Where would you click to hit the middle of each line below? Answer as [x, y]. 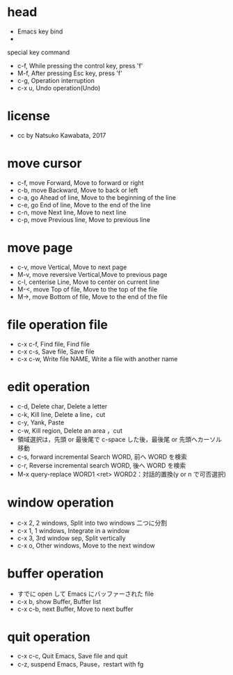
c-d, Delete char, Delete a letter [62, 406]
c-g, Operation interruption [56, 80]
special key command [39, 52]
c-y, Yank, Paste [41, 422]
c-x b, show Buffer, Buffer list [59, 601]
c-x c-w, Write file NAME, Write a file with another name [97, 358]
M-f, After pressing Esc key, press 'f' [70, 73]
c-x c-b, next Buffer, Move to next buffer [75, 609]
